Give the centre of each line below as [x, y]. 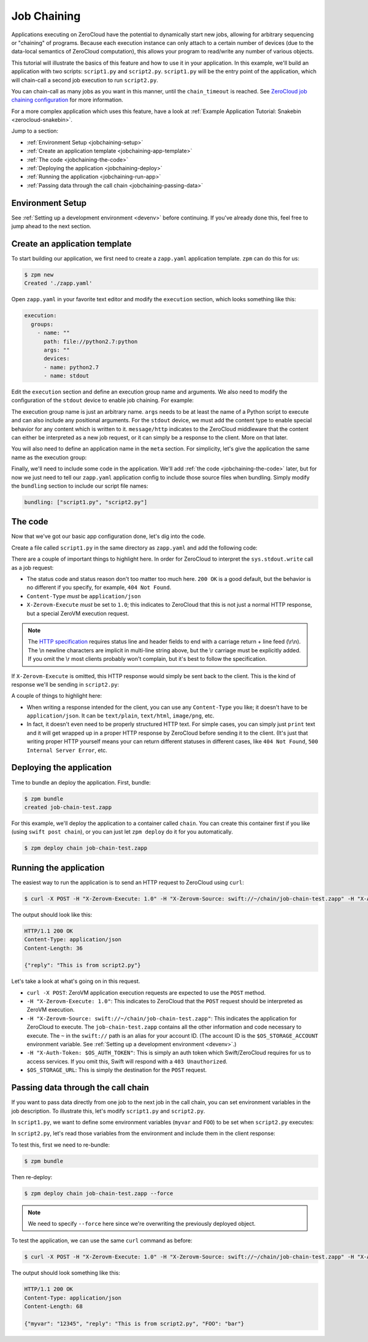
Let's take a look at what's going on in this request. [76, 981]
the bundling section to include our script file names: [80, 486]
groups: [42, 324]
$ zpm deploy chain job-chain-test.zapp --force [99, 1193]
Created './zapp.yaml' [58, 283]
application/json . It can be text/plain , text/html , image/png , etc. [121, 716]
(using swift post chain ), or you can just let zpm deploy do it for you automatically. [122, 832]
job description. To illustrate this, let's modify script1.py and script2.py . [108, 1111]
